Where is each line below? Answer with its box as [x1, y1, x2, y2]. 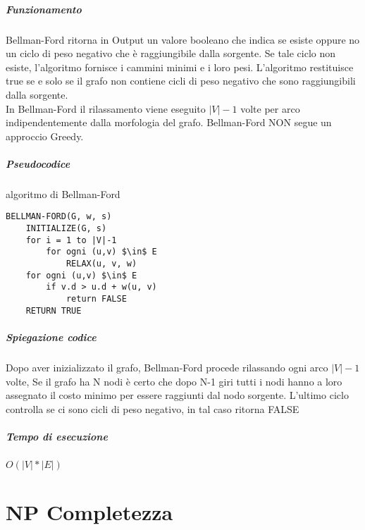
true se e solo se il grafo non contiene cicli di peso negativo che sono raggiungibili [6, 73, 356, 88]
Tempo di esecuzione [6, 429, 108, 443]
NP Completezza [6, 498, 173, 526]
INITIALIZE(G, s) [25, 223, 107, 234]
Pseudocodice [6, 156, 70, 171]
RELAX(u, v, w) [66, 259, 137, 269]
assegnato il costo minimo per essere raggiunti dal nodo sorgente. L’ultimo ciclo [6, 388, 349, 402]
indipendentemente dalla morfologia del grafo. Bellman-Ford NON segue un [6, 115, 332, 130]
